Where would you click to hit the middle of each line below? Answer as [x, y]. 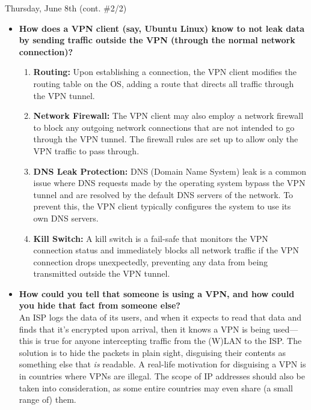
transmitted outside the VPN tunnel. [102, 273]
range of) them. [48, 399]
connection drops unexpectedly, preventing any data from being [151, 261]
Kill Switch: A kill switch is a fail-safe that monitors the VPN [151, 238]
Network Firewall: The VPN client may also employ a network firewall [168, 116]
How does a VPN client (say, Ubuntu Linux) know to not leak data [162, 28]
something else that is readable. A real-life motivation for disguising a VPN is [162, 364]
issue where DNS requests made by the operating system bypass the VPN [169, 183]
